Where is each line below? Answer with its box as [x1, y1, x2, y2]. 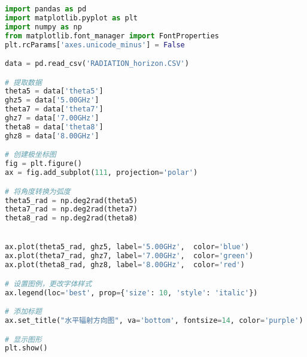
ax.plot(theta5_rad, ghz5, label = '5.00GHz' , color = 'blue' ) [5, 243, 250, 252]
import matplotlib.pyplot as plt [5, 13, 138, 22]
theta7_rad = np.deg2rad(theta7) [5, 205, 138, 214]
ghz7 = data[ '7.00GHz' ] [5, 114, 99, 123]
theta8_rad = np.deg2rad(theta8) [5, 214, 138, 223]
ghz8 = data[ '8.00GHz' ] [5, 131, 99, 140]
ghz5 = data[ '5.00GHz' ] [5, 96, 99, 105]
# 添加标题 [5, 307, 42, 316]
